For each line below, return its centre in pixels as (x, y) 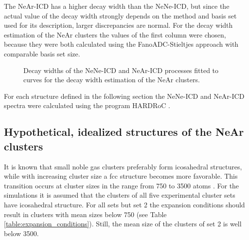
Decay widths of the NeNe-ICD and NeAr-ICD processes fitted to (121, 70)
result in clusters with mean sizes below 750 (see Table (85, 214)
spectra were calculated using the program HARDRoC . (87, 105)
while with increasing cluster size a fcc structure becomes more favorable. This (121, 176)
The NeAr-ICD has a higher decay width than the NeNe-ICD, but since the (117, 6)
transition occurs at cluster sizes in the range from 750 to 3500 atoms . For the (122, 185)
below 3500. (21, 233)
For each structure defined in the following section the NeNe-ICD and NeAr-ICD (124, 96)
